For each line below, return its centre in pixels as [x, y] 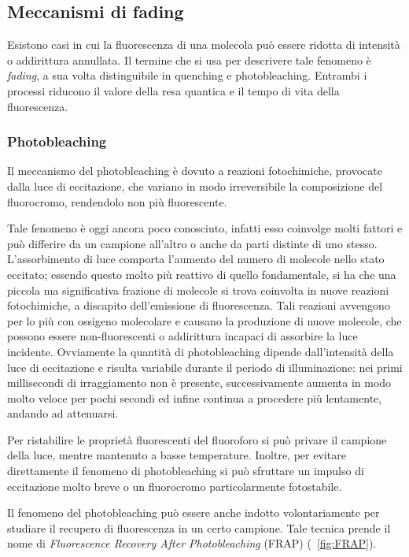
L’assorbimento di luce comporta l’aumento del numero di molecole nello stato [196, 259]
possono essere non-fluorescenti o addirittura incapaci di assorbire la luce [182, 336]
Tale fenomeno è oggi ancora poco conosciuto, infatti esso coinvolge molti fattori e [205, 228]
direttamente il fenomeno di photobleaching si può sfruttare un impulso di [186, 471]
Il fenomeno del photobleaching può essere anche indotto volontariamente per [193, 512]
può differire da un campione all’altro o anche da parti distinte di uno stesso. [192, 243]
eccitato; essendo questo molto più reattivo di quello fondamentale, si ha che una [202, 274]
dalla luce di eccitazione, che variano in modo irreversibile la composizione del [195, 186]
